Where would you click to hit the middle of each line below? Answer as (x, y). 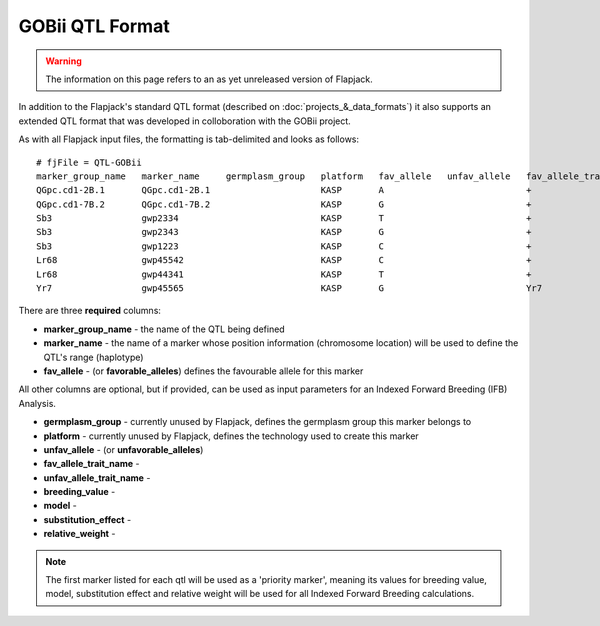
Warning (63, 61)
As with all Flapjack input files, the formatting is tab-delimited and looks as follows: (189, 139)
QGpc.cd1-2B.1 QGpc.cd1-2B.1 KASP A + (284, 190)
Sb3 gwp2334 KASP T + (284, 218)
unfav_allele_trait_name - (97, 477)
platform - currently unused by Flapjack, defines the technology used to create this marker (231, 436)
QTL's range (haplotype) (93, 357)
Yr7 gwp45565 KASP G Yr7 (289, 288)
